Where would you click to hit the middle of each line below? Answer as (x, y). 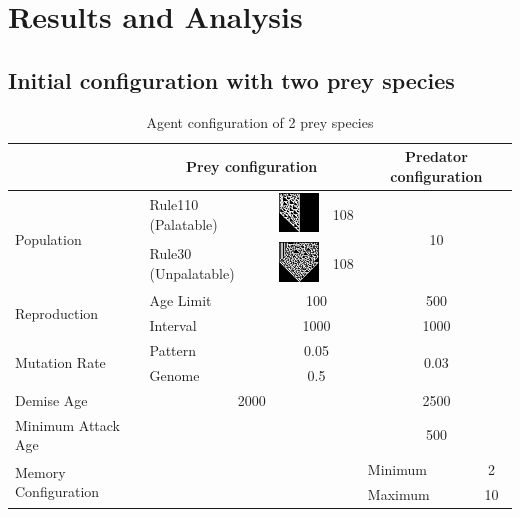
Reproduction (57, 312)
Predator (436, 156)
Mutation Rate (60, 362)
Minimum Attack (67, 424)
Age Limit (180, 300)
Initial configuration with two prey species (231, 79)
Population (48, 238)
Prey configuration (252, 165)
